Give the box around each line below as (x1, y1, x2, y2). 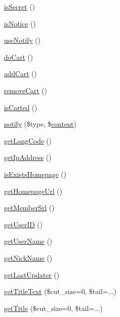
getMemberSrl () (4, 202, 55, 213)
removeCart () (4, 85, 47, 95)
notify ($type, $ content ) (4, 119, 76, 129)
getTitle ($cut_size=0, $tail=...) (4, 303, 103, 313)
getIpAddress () (4, 152, 52, 162)
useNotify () (4, 35, 41, 45)
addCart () (4, 68, 37, 79)
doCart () (4, 51, 33, 62)
